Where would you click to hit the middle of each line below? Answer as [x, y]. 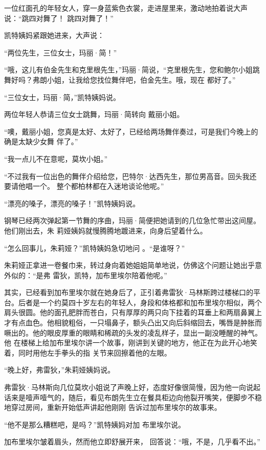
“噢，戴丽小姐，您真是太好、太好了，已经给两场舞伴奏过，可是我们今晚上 [128, 131]
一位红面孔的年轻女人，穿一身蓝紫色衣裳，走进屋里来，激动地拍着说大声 [126, 8]
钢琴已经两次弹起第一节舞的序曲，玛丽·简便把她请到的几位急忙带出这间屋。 [132, 220]
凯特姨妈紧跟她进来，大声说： [54, 35]
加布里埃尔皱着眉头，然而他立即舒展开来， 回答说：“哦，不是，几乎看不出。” [132, 442]
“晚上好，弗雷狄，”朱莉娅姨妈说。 [60, 370]
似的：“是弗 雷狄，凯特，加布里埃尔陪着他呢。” [89, 275]
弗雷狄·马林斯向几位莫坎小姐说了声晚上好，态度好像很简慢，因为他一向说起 [132, 387]
